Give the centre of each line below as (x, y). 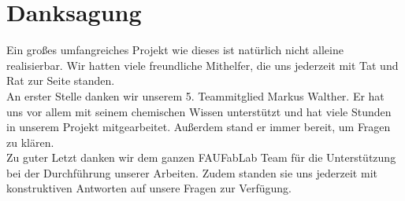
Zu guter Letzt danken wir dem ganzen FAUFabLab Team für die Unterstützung (201, 157)
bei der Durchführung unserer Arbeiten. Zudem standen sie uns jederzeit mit (192, 172)
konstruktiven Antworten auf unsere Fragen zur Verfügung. (149, 188)
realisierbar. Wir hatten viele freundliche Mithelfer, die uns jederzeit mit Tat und (202, 65)
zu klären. (30, 142)
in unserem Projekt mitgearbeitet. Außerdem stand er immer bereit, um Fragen (199, 127)
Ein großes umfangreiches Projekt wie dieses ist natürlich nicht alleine (175, 50)
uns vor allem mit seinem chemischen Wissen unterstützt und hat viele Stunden (199, 111)
